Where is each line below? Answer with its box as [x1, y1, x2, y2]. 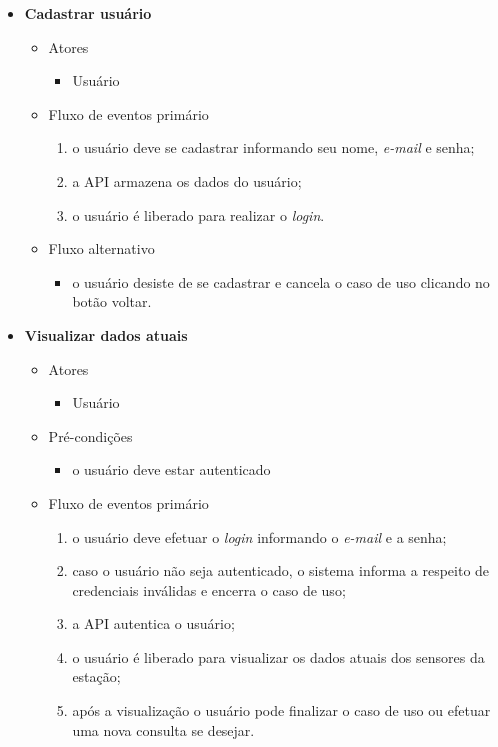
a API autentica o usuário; [72, 613, 235, 634]
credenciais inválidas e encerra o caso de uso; [72, 579, 346, 600]
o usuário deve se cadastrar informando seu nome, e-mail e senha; [72, 137, 475, 158]
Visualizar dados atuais [24, 324, 188, 345]
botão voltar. [72, 291, 152, 312]
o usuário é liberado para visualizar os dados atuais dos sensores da [72, 646, 485, 667]
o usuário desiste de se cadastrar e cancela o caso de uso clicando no [72, 271, 490, 292]
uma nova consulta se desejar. [72, 719, 255, 740]
